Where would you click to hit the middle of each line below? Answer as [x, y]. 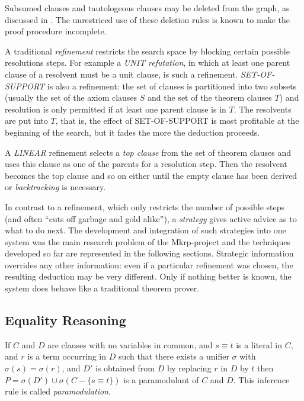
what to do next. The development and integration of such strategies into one [145, 230]
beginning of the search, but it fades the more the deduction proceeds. [132, 132]
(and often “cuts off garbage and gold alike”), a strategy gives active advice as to [151, 218]
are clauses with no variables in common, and [130, 344]
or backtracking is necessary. [55, 187]
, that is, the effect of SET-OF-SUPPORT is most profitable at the [177, 121]
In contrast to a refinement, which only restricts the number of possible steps [145, 206]
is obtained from [125, 368]
